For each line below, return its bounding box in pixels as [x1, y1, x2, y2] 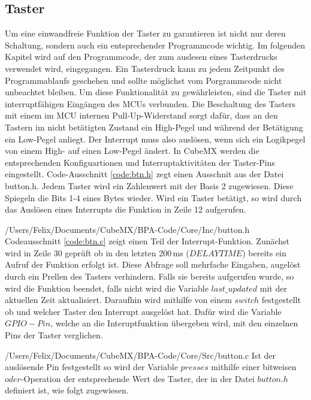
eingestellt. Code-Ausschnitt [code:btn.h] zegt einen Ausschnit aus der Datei [5, 168, 284, 180]
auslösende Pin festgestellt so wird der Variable [5, 360, 178, 373]
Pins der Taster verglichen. [5, 329, 103, 341]
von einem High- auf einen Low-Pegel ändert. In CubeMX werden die [5, 144, 259, 157]
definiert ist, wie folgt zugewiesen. [5, 384, 129, 396]
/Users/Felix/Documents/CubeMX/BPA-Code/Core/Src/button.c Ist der [5, 349, 276, 361]
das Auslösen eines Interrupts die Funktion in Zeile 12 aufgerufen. [5, 203, 246, 216]
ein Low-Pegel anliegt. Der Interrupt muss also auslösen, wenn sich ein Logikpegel [5, 132, 306, 145]
